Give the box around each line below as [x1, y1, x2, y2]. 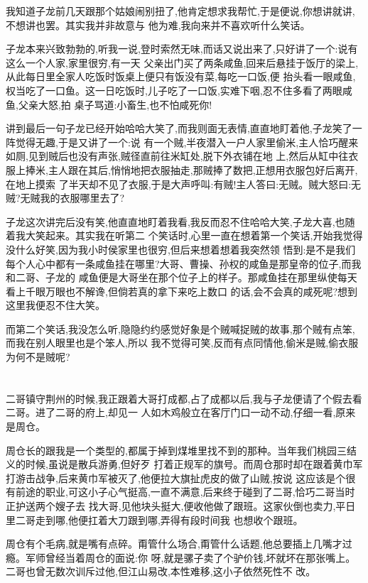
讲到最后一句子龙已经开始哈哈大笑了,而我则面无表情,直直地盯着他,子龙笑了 [6, 121, 352, 136]
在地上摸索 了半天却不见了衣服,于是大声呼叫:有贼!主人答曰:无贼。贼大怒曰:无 [6, 176, 362, 191]
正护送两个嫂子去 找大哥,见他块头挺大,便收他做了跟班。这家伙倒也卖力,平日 [6, 498, 356, 513]
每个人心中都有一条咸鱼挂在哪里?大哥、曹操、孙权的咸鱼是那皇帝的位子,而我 [6, 256, 362, 271]
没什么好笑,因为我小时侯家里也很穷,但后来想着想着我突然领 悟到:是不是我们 [6, 241, 356, 256]
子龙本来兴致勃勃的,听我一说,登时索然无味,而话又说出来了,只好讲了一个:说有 [6, 41, 358, 56]
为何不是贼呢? [6, 349, 70, 364]
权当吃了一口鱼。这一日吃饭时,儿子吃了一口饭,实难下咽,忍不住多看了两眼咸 [6, 82, 352, 97]
